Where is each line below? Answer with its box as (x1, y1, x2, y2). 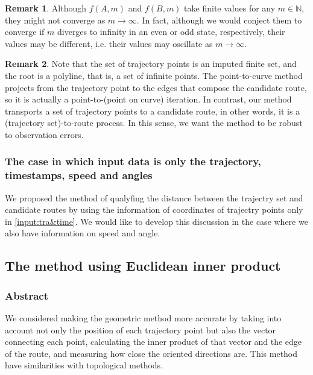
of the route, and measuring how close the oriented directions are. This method (5, 347, 298, 359)
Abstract (5, 288, 48, 303)
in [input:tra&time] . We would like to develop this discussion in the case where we (5, 215, 308, 227)
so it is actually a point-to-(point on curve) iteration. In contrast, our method (5, 93, 292, 106)
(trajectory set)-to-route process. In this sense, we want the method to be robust (5, 116, 303, 129)
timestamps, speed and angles (5, 168, 153, 183)
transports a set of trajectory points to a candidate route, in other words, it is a (5, 104, 300, 117)
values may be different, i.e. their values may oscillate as (5, 37, 213, 49)
